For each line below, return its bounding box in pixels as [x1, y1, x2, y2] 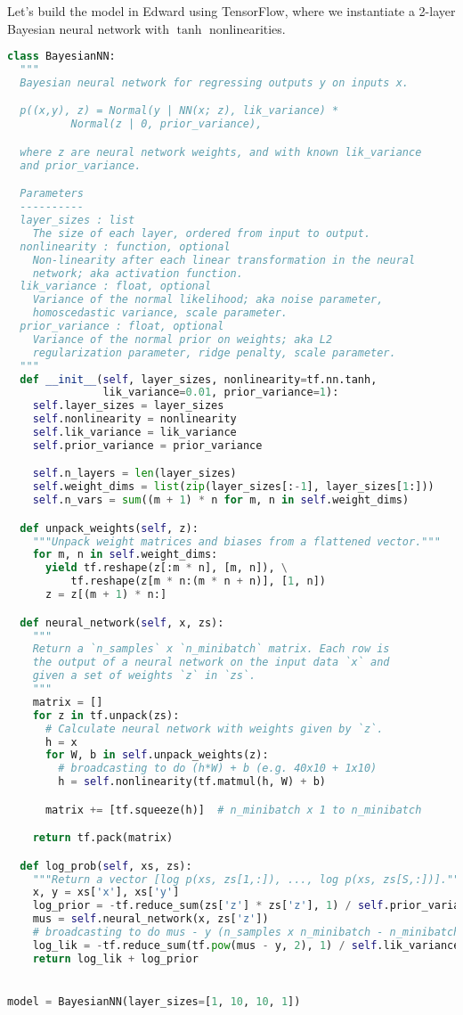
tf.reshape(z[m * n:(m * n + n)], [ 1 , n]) [70, 575, 327, 588]
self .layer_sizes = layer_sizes [32, 399, 224, 413]
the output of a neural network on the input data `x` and [32, 656, 390, 669]
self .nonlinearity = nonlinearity [32, 413, 237, 426]
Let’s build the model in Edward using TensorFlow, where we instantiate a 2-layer [7, 2, 456, 20]
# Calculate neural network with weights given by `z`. [45, 722, 384, 735]
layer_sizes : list [20, 214, 135, 227]
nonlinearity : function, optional [20, 240, 231, 253]
